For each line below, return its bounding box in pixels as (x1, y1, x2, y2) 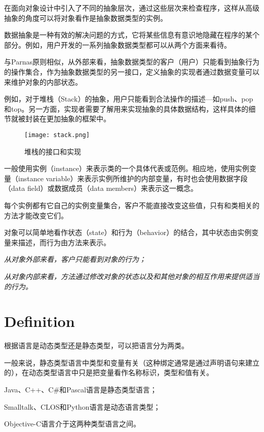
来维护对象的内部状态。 (4, 76, 82, 87)
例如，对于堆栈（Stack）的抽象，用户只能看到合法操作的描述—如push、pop (4, 93, 253, 104)
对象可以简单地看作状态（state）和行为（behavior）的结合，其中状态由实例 (4, 227, 252, 238)
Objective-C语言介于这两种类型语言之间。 (4, 418, 141, 429)
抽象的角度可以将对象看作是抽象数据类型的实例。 (4, 12, 167, 23)
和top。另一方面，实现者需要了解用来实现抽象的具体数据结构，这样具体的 (4, 103, 249, 114)
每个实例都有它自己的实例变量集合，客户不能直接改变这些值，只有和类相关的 (4, 200, 259, 210)
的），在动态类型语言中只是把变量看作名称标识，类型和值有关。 (4, 367, 213, 378)
